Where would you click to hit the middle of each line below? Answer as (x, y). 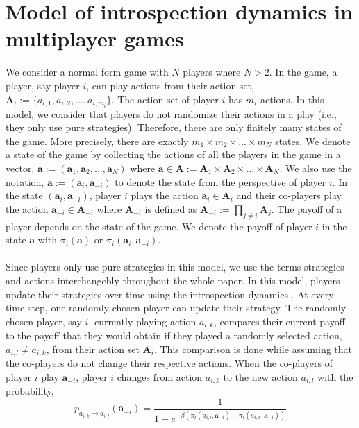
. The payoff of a (307, 208)
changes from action (160, 376)
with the (335, 376)
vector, (20, 168)
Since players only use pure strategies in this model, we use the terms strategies (175, 267)
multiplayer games (95, 38)
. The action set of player (165, 99)
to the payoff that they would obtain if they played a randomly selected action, (174, 335)
